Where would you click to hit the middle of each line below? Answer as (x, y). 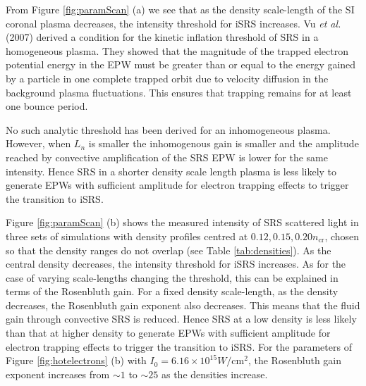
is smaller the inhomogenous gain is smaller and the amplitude (224, 143)
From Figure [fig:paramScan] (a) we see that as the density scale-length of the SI (180, 9)
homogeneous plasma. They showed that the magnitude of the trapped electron (177, 50)
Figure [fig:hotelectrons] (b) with (76, 360)
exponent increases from (58, 374)
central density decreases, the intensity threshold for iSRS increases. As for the (176, 264)
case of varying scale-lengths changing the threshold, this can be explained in (172, 277)
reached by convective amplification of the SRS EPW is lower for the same (167, 157)
